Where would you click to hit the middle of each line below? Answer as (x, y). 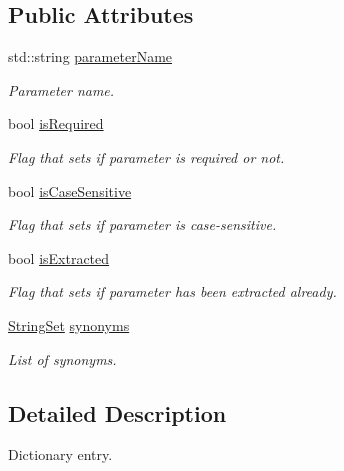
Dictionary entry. (60, 454)
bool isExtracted (59, 257)
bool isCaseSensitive (70, 190)
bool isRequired (56, 123)
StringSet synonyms (69, 324)
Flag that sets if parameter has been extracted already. (172, 291)
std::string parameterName (90, 56)
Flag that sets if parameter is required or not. (146, 156)
